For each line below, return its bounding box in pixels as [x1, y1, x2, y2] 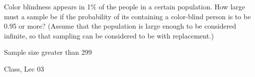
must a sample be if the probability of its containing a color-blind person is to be [4, 11, 251, 21]
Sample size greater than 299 [4, 47, 92, 57]
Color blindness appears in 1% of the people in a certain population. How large [4, 1, 245, 11]
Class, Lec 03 [4, 63, 44, 74]
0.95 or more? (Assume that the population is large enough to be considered [4, 21, 237, 31]
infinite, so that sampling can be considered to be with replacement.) [4, 30, 214, 40]
